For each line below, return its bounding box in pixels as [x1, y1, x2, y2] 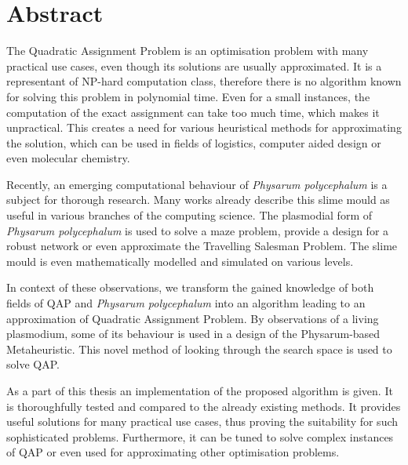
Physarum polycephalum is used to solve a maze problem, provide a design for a [6, 222, 389, 238]
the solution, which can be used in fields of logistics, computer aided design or [6, 134, 381, 151]
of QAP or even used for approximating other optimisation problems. [6, 444, 340, 460]
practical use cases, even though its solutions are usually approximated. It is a [6, 57, 382, 74]
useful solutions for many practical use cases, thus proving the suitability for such [6, 413, 399, 430]
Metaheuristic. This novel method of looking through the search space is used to [6, 340, 392, 357]
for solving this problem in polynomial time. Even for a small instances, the [6, 88, 370, 104]
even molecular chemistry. [6, 150, 130, 166]
